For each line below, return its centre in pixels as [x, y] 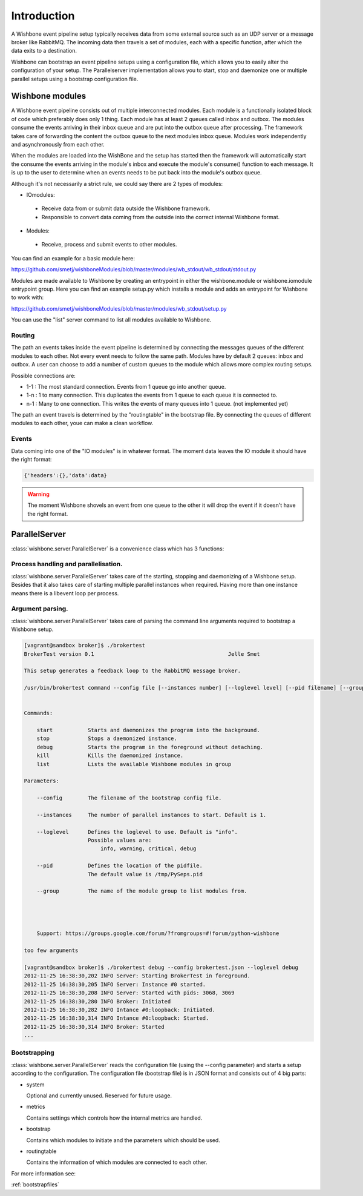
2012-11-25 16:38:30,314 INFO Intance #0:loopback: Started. [116, 1018]
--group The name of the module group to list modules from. [142, 891]
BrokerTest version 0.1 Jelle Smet [142, 654]
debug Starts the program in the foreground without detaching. [150, 747]
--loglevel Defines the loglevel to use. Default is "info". [137, 832]
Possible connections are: [43, 375]
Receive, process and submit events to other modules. [109, 245]
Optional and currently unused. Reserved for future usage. [99, 1095]
